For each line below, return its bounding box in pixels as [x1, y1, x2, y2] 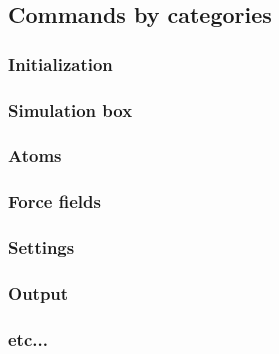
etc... [8, 326, 48, 351]
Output [8, 280, 69, 305]
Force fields [8, 189, 101, 214]
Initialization [8, 51, 113, 76]
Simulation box [8, 97, 133, 122]
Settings [8, 235, 75, 260]
